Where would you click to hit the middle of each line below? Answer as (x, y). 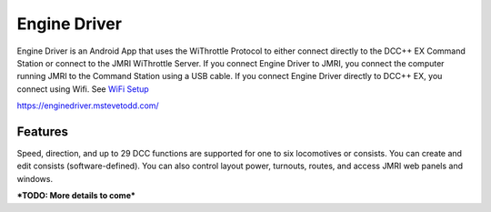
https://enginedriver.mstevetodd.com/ (88, 106)
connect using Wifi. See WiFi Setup (83, 89)
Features (42, 131)
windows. (35, 178)
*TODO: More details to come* (76, 196)
